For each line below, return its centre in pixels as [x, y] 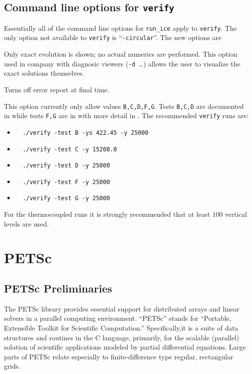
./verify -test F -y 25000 [66, 182]
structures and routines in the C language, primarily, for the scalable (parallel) [122, 337]
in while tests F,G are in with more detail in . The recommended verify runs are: [126, 115]
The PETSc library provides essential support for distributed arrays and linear [122, 308]
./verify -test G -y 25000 [66, 198]
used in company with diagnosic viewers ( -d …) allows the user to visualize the [122, 63]
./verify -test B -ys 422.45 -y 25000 [85, 133]
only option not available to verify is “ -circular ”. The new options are [113, 37]
